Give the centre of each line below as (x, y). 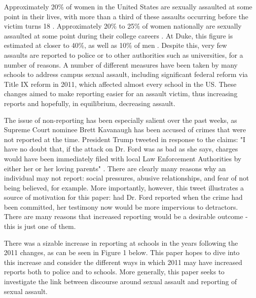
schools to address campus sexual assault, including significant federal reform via (126, 74)
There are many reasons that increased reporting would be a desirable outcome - (126, 216)
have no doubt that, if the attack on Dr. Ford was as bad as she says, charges (121, 149)
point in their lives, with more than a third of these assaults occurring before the (126, 16)
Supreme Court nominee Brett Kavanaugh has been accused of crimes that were (125, 130)
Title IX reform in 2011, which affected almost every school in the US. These (120, 84)
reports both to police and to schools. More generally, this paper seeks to (114, 272)
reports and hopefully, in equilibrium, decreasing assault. (90, 103)
